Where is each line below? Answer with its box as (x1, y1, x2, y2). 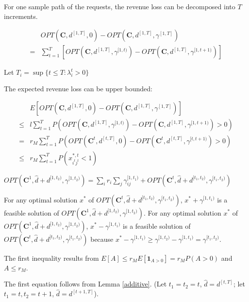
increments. (4, 11, 38, 21)
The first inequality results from (4, 252, 99, 263)
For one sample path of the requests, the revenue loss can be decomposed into (4, 1, 235, 11)
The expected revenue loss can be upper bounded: (4, 83, 152, 93)
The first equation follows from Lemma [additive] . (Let (4, 279, 167, 289)
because (90, 234, 114, 244)
